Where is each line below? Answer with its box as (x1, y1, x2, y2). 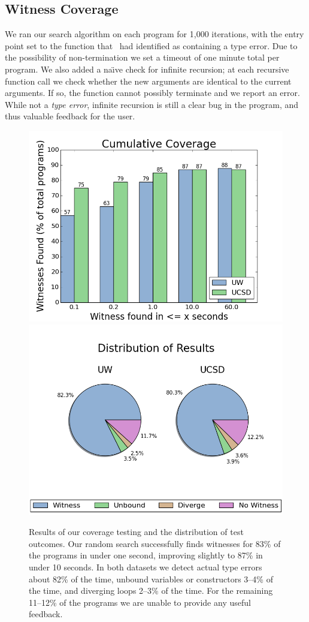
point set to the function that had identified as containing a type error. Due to (5, 39, 298, 52)
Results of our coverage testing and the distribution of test (29, 525, 244, 538)
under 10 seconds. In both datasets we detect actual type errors (29, 560, 262, 573)
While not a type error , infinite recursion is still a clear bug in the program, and (5, 98, 299, 110)
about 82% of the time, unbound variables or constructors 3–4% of (29, 572, 273, 585)
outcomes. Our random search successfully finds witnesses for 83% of (29, 537, 281, 549)
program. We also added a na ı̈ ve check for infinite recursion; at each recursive (5, 62, 289, 75)
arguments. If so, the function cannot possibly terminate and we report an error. (5, 86, 300, 99)
